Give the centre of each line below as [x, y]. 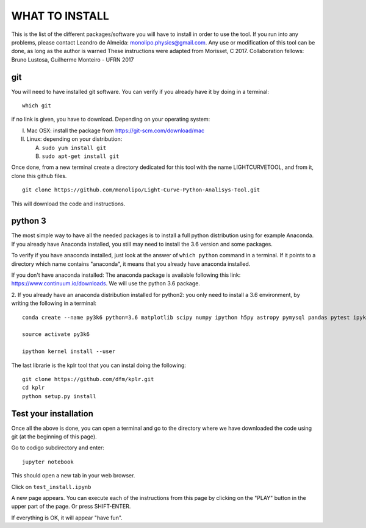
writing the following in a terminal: [54, 303]
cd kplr [34, 388]
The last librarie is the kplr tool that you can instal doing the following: [99, 365]
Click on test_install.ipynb [51, 487]
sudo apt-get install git [81, 156]
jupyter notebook [48, 462]
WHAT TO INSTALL [60, 16]
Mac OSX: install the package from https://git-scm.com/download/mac [115, 130]
